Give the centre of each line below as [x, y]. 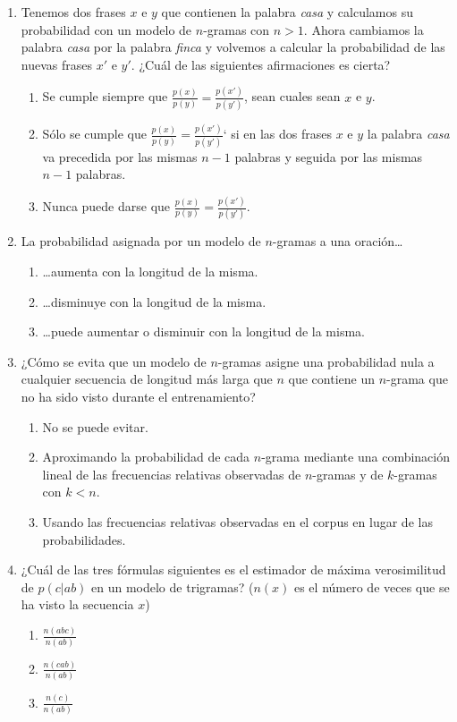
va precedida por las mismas [120, 156]
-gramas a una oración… [338, 241]
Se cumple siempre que [105, 96]
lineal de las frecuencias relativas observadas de [172, 474]
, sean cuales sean [292, 96]
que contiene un [331, 379]
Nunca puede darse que [106, 206]
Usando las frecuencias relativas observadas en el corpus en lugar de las [237, 521]
